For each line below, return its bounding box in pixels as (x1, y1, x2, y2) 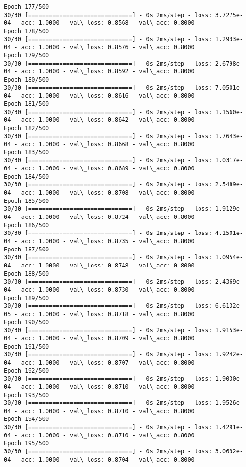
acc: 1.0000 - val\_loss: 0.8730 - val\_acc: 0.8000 (21, 286, 195, 293)
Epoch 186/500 (4, 221, 49, 229)
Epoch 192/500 (4, 367, 49, 374)
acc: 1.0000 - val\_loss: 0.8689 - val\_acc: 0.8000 (21, 165, 195, 172)
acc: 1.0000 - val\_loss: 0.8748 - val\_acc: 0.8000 (21, 262, 195, 269)
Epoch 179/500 (4, 51, 49, 59)
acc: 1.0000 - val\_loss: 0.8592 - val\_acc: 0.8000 (21, 68, 195, 75)
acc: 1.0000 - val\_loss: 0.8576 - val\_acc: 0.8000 (21, 44, 195, 51)
